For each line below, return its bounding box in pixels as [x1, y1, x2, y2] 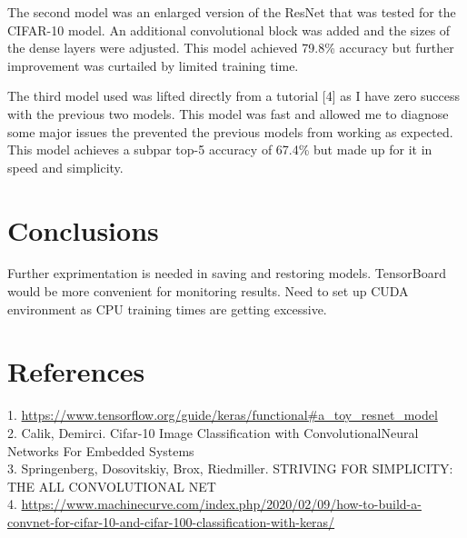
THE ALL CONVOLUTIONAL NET [7, 476, 216, 495]
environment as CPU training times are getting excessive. [7, 299, 327, 318]
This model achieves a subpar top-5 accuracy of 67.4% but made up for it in [7, 140, 432, 159]
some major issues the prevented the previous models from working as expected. [7, 122, 453, 141]
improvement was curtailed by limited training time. [7, 55, 299, 75]
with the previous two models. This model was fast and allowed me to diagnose [7, 104, 449, 123]
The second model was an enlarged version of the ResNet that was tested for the [7, 3, 456, 21]
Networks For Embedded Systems [7, 441, 194, 460]
